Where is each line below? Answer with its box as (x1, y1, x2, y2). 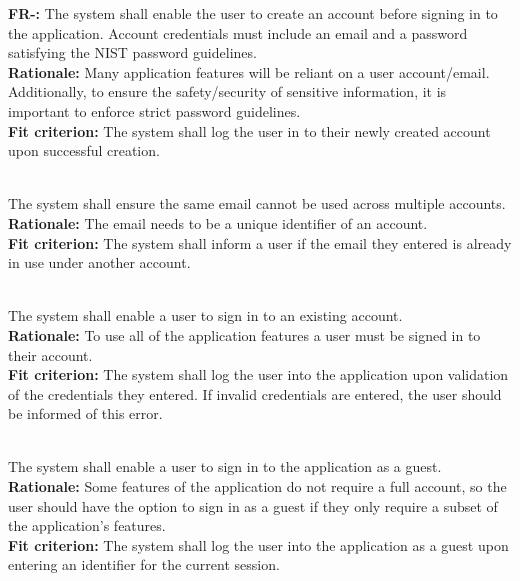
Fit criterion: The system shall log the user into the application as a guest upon (8, 534, 509, 555)
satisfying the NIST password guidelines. (8, 42, 257, 63)
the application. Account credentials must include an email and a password (8, 22, 468, 43)
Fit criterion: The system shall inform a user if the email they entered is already (8, 232, 512, 253)
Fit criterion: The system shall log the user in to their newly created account (8, 120, 491, 141)
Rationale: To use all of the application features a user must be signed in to (8, 324, 481, 345)
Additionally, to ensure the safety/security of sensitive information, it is (8, 81, 447, 102)
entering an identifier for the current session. (8, 554, 280, 575)
